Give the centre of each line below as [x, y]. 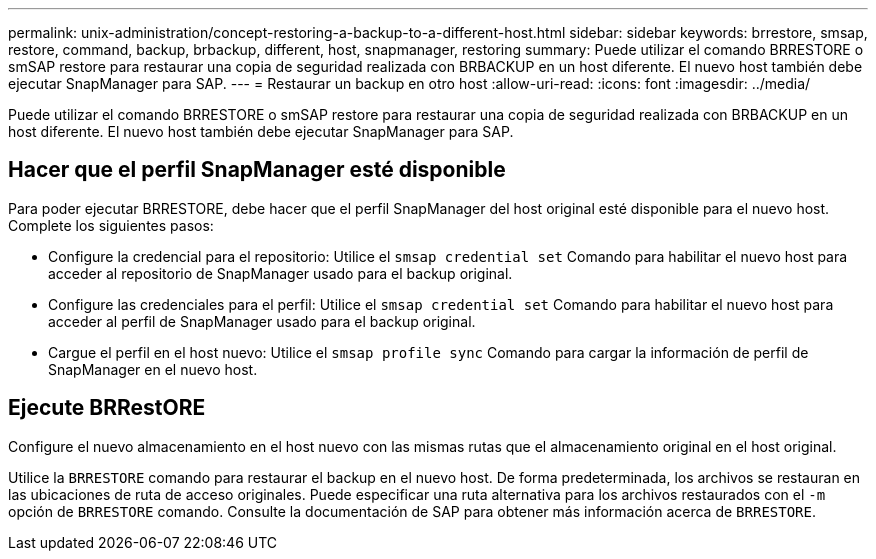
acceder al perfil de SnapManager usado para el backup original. [262, 321]
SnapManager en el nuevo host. [153, 369]
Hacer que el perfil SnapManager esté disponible [257, 170]
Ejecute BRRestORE [107, 408]
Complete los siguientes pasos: [111, 225]
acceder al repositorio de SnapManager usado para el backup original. [280, 273]
